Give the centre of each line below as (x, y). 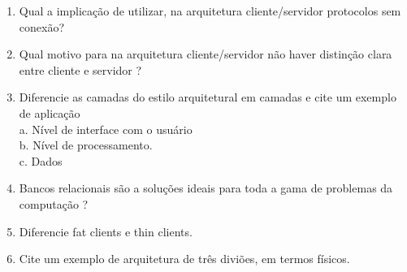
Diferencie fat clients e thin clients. (106, 231)
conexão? (42, 26)
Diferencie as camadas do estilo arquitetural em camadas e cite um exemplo (208, 97)
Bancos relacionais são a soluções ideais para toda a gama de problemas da (206, 188)
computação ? (54, 203)
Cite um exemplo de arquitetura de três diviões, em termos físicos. (184, 259)
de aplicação (50, 112)
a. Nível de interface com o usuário (106, 129)
